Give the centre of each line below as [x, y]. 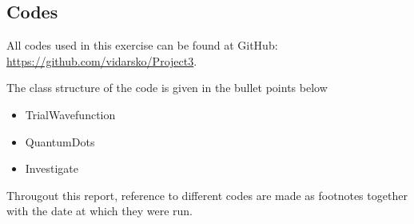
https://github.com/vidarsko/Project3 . [102, 60]
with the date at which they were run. [100, 211]
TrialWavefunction [70, 114]
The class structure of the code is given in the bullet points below [167, 88]
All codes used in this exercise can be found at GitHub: [142, 45]
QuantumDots [60, 141]
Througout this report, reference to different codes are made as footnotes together [207, 195]
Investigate [52, 168]
